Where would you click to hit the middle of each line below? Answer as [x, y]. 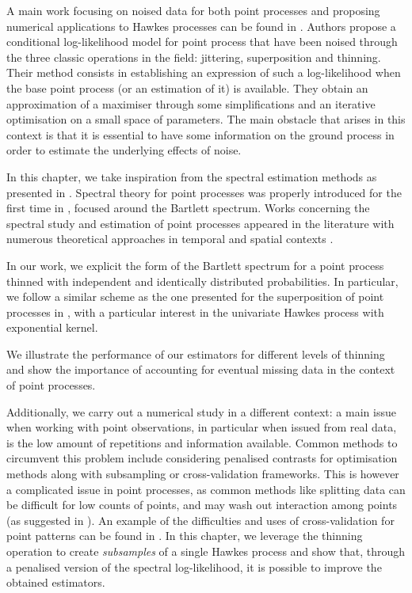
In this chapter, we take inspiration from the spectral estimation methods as [192, 176]
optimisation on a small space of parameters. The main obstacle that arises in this [206, 119]
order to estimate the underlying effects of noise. [124, 150]
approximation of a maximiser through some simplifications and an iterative [191, 103]
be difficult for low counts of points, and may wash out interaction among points [202, 505]
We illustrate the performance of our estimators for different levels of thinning [196, 354]
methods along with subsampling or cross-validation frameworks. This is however [203, 474]
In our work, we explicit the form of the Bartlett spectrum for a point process [195, 265]
